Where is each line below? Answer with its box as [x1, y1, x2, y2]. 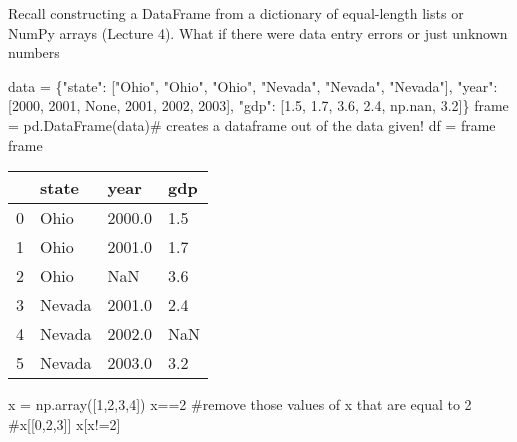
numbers [8, 42, 60, 63]
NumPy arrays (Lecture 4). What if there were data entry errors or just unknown [8, 22, 508, 43]
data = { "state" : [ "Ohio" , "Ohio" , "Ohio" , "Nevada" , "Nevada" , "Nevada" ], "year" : [8, 75, 498, 96]
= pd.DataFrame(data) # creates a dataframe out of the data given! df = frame [8, 114, 496, 135]
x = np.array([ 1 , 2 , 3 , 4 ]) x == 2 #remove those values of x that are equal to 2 [8, 394, 472, 415]
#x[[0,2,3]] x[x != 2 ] [8, 413, 121, 434]
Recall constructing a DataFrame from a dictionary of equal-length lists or [8, 3, 464, 23]
